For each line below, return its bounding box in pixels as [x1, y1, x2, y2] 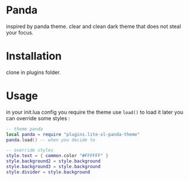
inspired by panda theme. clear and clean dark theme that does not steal [6, 23, 181, 30]
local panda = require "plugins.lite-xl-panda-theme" [6, 131, 140, 137]
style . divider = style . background [6, 169, 91, 175]
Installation [6, 50, 62, 63]
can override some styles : [6, 114, 70, 121]
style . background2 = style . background [6, 158, 101, 164]
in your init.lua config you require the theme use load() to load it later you [6, 109, 184, 116]
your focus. [6, 29, 34, 36]
